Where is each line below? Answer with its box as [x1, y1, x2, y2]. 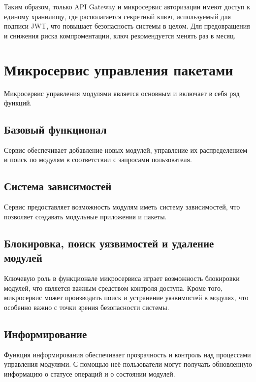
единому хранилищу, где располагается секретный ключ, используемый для [4, 11, 231, 21]
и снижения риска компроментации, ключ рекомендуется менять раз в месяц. [4, 30, 236, 40]
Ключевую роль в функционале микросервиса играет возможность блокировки [4, 273, 240, 283]
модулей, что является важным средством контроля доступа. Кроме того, [4, 282, 223, 293]
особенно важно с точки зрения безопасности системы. [4, 302, 169, 312]
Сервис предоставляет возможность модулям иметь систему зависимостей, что [4, 202, 240, 212]
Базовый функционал [4, 122, 107, 137]
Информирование [4, 326, 87, 341]
